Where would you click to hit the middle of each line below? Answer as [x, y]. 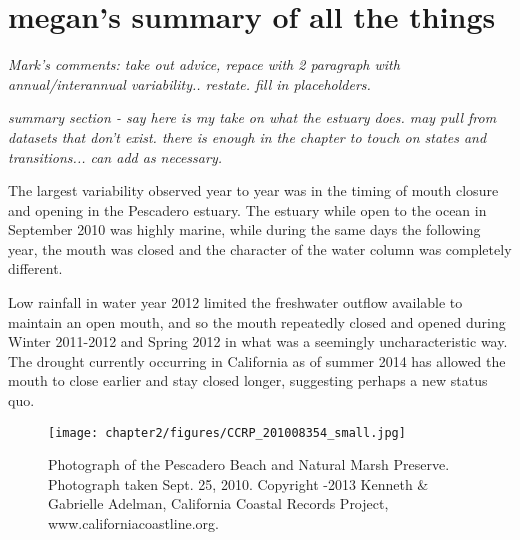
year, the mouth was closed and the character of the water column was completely [260, 248]
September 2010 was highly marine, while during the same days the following [244, 229]
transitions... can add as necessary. [115, 156]
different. [35, 268]
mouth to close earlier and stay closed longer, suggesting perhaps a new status [248, 380]
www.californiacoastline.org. [133, 523]
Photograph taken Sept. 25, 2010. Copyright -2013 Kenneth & [238, 483]
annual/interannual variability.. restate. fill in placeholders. [189, 83]
